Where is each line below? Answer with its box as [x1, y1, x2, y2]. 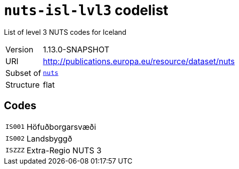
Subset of [5, 68, 41, 78]
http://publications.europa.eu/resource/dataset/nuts [43, 56, 235, 66]
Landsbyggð [27, 133, 72, 144]
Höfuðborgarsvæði [27, 121, 96, 132]
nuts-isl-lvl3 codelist [4, 2, 168, 19]
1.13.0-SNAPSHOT [43, 44, 109, 54]
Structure [5, 79, 40, 90]
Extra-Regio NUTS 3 [27, 145, 102, 155]
